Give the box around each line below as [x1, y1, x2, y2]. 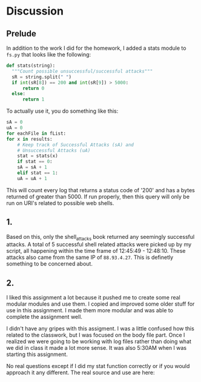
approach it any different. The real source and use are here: [6, 369, 156, 377]
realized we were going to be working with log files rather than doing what [6, 338, 192, 345]
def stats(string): [6, 62, 56, 69]
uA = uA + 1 [17, 175, 47, 181]
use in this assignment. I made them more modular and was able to [6, 307, 174, 314]
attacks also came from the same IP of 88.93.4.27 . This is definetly [6, 253, 174, 261]
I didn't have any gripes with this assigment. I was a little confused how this [6, 325, 195, 332]
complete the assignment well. [6, 313, 83, 321]
